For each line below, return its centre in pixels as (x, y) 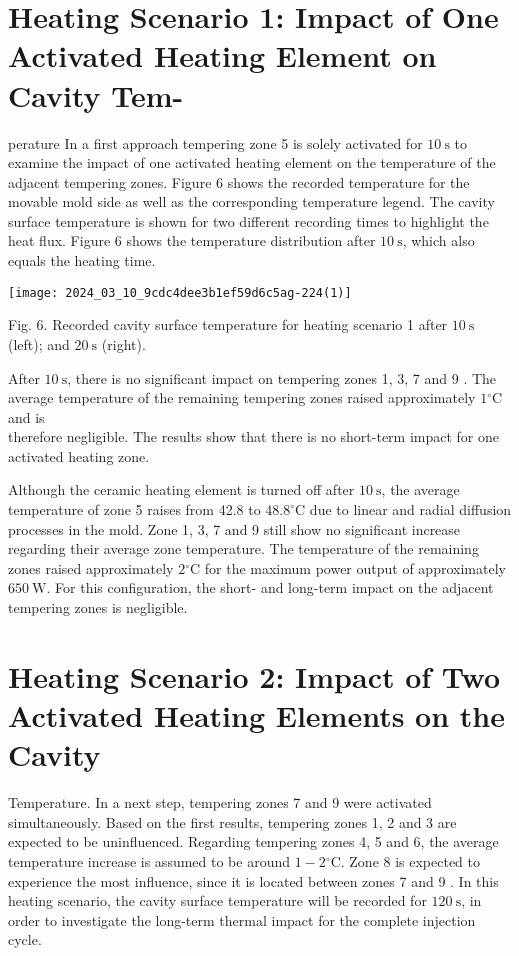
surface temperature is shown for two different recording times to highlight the (248, 220)
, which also (438, 240)
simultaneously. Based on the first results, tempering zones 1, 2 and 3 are (232, 821)
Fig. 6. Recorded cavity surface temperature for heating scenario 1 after (228, 324)
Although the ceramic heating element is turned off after (181, 489)
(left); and (39, 343)
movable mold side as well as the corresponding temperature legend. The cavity (251, 201)
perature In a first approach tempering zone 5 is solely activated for (215, 142)
